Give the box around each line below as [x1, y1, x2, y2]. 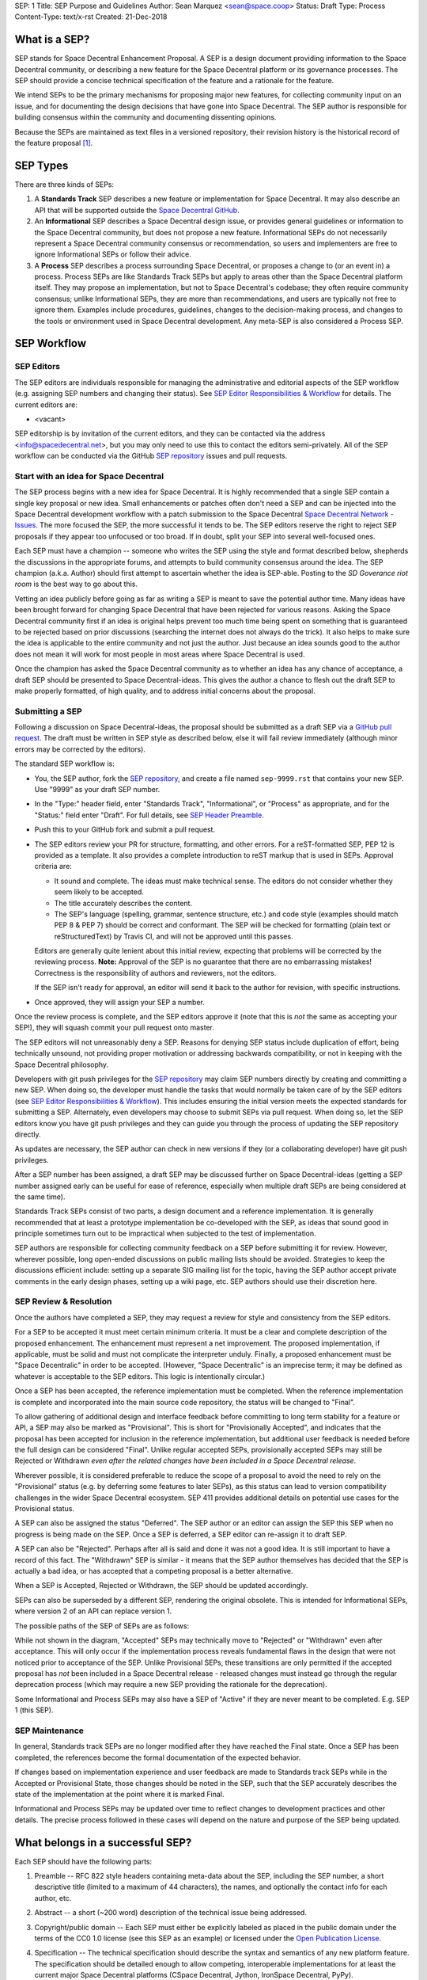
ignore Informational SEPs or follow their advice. [34, 249, 191, 259]
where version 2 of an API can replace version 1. [14, 1606, 172, 1616]
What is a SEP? [14, 32, 90, 47]
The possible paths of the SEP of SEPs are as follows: [14, 1620, 190, 1631]
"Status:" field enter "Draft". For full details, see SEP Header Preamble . [34, 810, 264, 820]
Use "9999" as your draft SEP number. [34, 785, 161, 794]
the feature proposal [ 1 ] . [14, 139, 93, 148]
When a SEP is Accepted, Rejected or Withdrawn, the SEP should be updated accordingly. [14, 1581, 308, 1590]
